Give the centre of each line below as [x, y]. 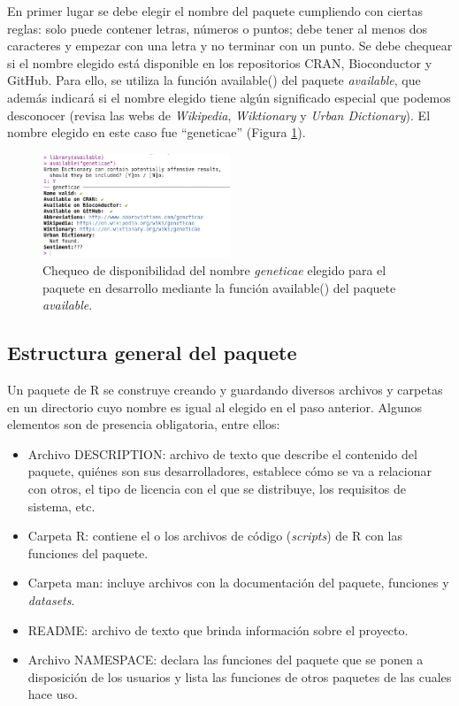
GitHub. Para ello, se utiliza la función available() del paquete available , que [214, 80]
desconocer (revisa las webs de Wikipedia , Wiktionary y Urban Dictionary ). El [219, 115]
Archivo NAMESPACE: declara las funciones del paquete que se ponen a [226, 660]
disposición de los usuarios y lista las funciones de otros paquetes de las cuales [240, 676]
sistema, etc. [61, 506]
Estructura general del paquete [152, 353]
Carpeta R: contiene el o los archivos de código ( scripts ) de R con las [215, 536]
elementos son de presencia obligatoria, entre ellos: [144, 424]
